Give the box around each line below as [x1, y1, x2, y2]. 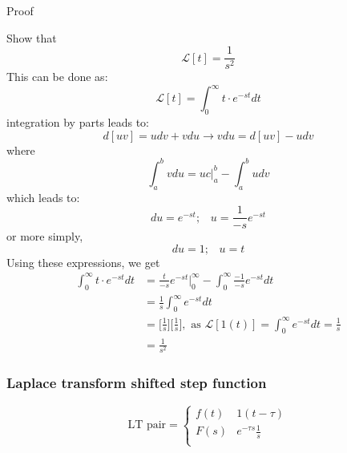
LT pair [127, 419, 167, 431]
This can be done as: [6, 68, 108, 85]
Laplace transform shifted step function [6, 373, 267, 393]
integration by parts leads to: [6, 114, 149, 131]
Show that [6, 29, 57, 46]
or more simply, [6, 228, 83, 245]
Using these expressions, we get [6, 253, 160, 270]
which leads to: [6, 188, 80, 205]
